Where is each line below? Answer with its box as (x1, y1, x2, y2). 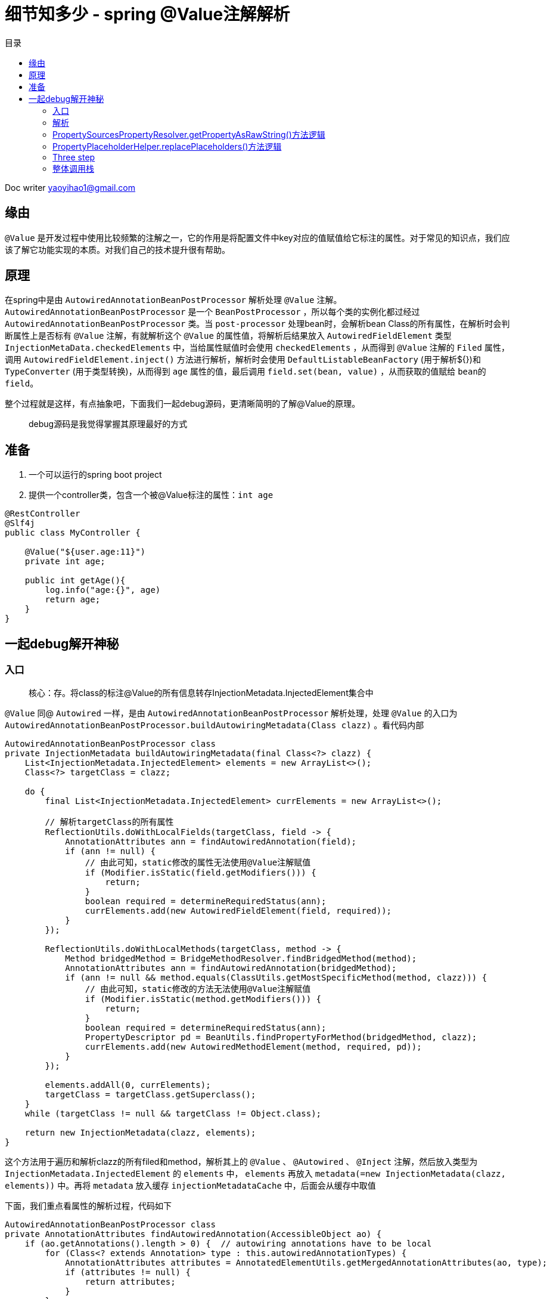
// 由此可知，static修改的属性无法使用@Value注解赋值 (85, 857, 311, 867)
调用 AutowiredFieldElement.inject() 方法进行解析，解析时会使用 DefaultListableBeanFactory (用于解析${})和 (5, 354, 481, 365)
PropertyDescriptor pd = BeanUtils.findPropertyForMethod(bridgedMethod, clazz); (85, 1032, 477, 1042)
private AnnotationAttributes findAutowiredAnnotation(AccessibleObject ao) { (5, 1229, 382, 1239)
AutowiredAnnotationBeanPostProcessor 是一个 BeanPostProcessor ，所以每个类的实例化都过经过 (5, 307, 420, 317)
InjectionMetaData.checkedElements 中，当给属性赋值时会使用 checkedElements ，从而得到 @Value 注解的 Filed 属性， (5, 342, 509, 353)
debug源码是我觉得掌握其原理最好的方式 (29, 419, 188, 429)
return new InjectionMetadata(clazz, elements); (24, 1127, 256, 1137)
